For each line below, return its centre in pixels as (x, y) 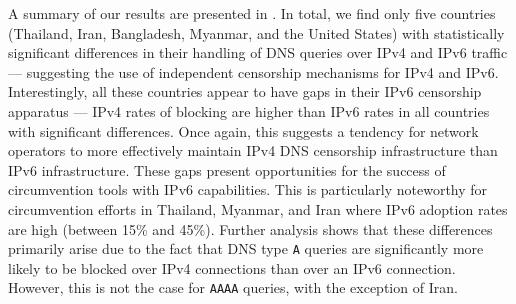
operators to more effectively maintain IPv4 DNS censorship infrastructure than (253, 150)
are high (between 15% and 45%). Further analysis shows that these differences (250, 228)
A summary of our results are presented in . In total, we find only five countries (252, 13)
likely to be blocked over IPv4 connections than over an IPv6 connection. (232, 267)
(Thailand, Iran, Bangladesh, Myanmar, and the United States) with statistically (256, 32)
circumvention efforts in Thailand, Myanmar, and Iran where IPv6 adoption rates (258, 208)
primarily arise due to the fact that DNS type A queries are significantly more (246, 248)
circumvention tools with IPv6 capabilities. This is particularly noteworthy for (248, 189)
